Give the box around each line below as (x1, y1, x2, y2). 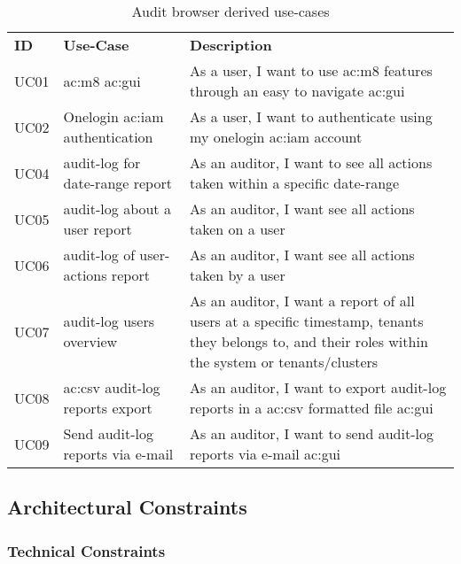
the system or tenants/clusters (190, 352, 379, 372)
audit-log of (63, 244, 136, 265)
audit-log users (63, 311, 155, 331)
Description (190, 35, 272, 55)
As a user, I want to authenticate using (190, 106, 433, 127)
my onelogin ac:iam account (190, 127, 363, 147)
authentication (63, 127, 153, 147)
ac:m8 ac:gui (63, 70, 141, 91)
